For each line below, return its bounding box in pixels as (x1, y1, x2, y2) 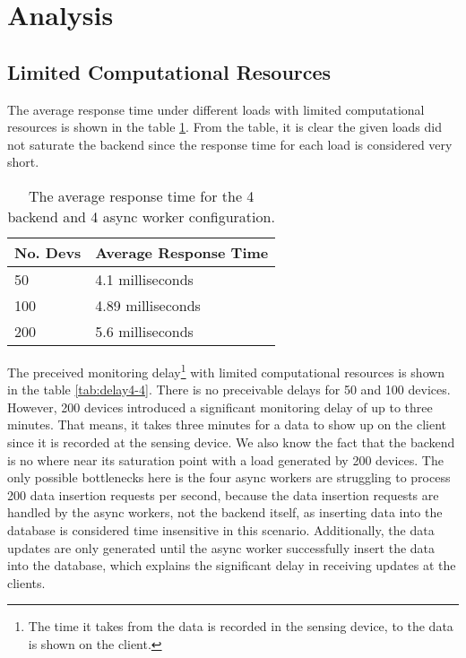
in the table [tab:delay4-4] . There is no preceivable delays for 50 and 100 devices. (7, 380, 451, 399)
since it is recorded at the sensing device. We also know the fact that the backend (7, 432, 455, 451)
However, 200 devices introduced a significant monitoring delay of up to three (7, 397, 433, 416)
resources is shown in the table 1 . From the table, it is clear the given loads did (7, 117, 442, 136)
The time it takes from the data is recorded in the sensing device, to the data (28, 617, 453, 636)
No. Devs (14, 241, 82, 263)
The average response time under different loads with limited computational (7, 100, 425, 118)
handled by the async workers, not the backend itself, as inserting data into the (7, 503, 443, 522)
